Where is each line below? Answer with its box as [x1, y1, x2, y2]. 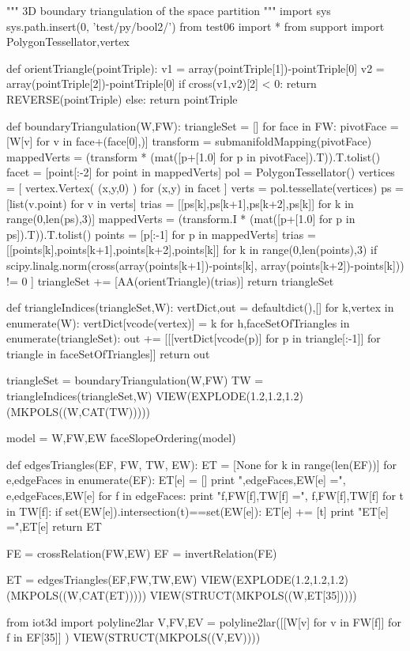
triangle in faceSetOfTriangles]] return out [6, 345, 210, 361]
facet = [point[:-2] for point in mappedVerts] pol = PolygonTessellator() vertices [6, 164, 395, 180]
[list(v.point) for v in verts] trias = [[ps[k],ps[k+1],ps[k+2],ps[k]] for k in [6, 195, 354, 211]
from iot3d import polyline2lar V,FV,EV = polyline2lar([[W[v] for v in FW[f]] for [6, 613, 401, 630]
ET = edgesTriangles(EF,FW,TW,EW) [6, 571, 197, 588]
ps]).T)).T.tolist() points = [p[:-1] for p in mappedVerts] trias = [6, 225, 316, 242]
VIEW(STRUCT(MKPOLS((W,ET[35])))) [149, 587, 357, 603]
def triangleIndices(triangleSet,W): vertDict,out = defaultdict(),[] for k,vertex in [6, 299, 394, 316]
